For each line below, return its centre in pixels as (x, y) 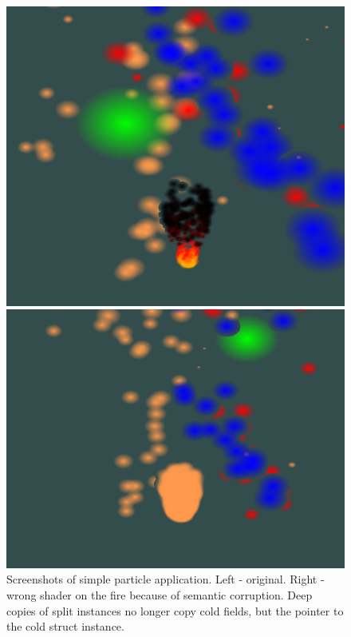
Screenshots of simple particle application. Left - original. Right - (166, 579)
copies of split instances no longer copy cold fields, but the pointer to (175, 610)
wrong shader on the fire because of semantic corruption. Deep (160, 594)
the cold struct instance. (65, 626)
